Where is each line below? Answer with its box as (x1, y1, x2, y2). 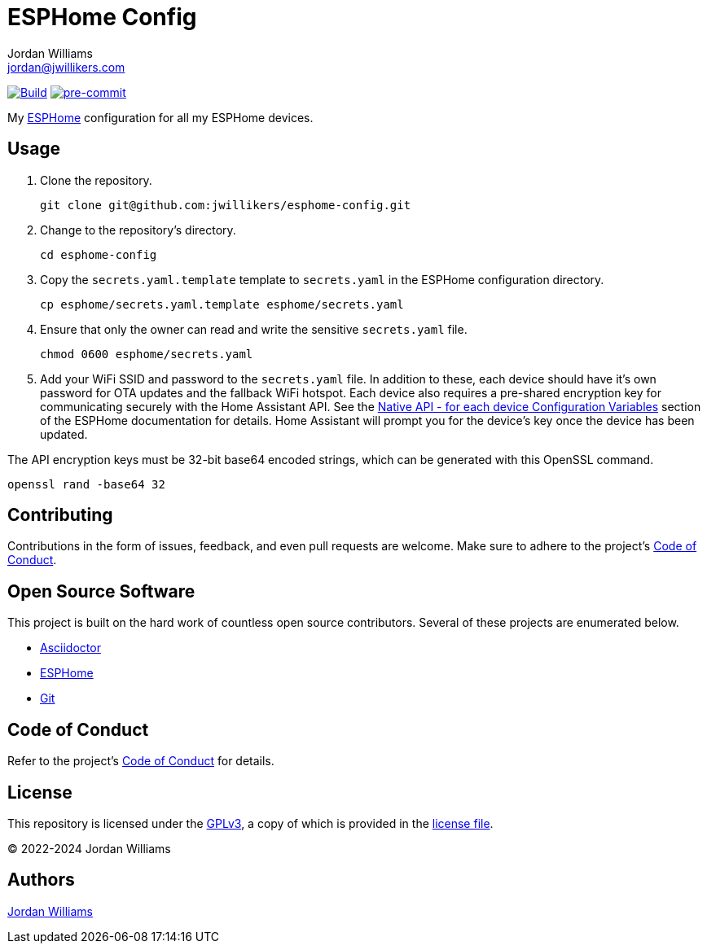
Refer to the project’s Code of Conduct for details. (7, 754, 274, 768)
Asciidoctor (40, 641, 101, 655)
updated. (40, 427, 88, 441)
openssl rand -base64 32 (7, 477, 165, 491)
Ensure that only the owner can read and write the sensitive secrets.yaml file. (40, 322, 468, 336)
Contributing (7, 505, 113, 526)
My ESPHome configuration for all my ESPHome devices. (7, 110, 314, 125)
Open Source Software (7, 580, 195, 602)
